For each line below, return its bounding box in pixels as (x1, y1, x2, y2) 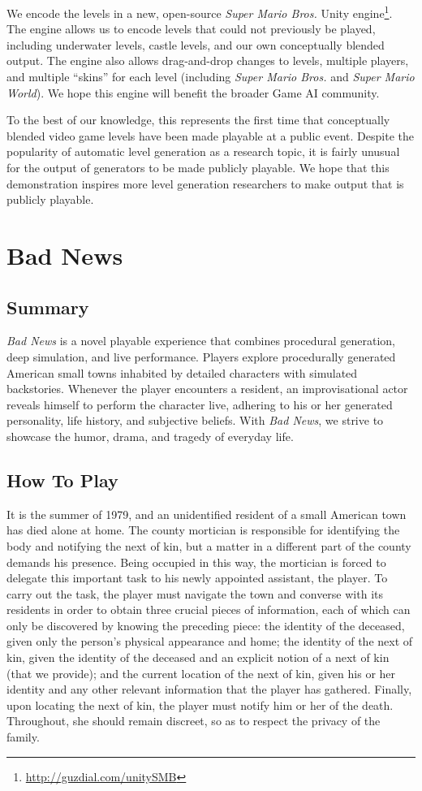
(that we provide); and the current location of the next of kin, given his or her (6, 664, 396, 681)
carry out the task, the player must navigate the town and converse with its (6, 585, 383, 602)
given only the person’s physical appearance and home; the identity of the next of (6, 633, 413, 650)
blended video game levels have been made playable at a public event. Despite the (6, 127, 414, 144)
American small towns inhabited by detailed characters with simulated (6, 364, 358, 381)
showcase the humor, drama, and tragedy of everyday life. (6, 427, 294, 444)
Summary (6, 294, 89, 319)
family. (6, 728, 40, 746)
